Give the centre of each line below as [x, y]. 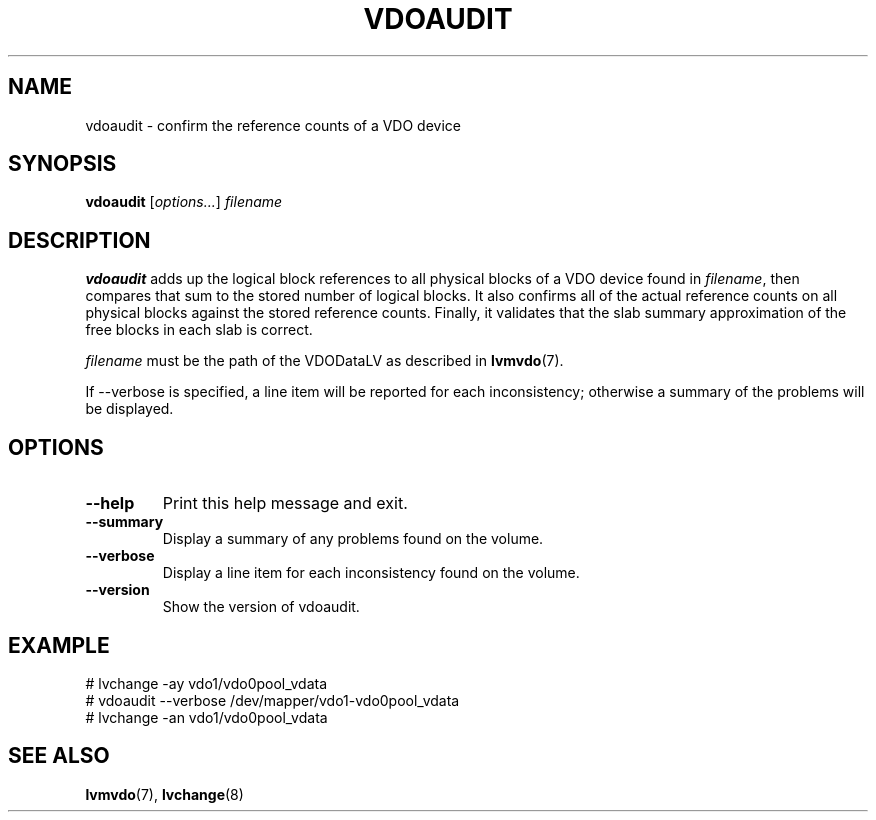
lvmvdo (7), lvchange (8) [164, 794]
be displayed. [129, 409]
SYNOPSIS [62, 164]
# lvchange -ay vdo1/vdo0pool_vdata [206, 683]
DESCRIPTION [79, 240]
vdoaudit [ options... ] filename [184, 202]
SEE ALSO [59, 756]
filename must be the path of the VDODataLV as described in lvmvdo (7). [324, 361]
